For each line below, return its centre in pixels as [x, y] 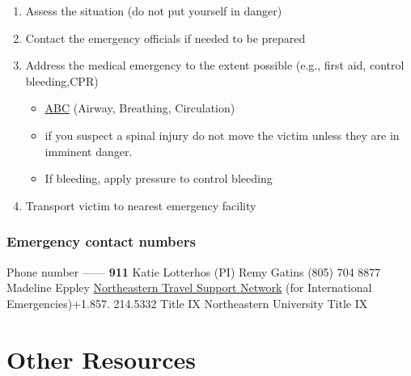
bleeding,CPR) [62, 80]
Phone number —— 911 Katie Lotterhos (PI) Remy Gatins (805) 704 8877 [194, 271]
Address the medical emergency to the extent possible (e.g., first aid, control [215, 65]
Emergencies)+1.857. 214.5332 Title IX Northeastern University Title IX [187, 303]
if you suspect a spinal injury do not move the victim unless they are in [222, 135]
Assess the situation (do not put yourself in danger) [154, 11]
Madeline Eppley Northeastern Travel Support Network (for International [189, 287]
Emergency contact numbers [101, 241]
